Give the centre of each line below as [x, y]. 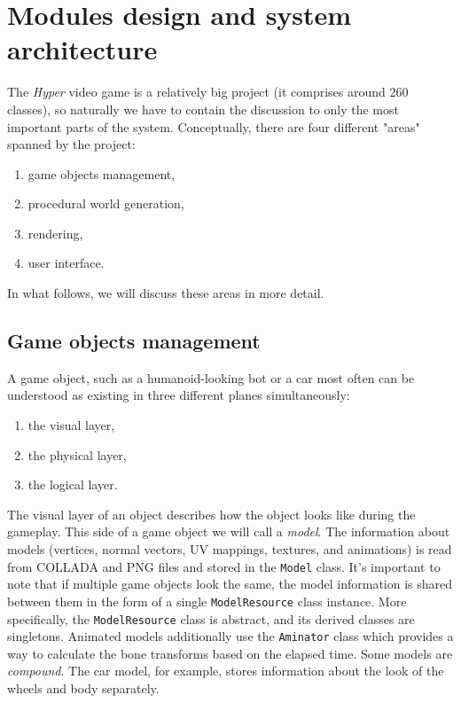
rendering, [55, 233]
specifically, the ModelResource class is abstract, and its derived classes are [211, 618]
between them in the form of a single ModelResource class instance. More [207, 601]
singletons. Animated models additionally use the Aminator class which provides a [230, 636]
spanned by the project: [71, 144]
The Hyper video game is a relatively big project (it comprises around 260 [208, 92]
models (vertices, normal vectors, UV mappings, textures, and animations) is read [230, 549]
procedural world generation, [106, 203]
